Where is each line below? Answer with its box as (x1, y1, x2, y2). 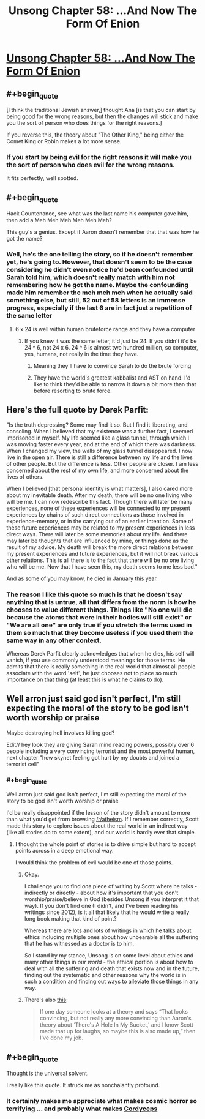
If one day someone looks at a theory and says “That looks (39, 1008, 188, 1016)
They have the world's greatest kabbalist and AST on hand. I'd (33, 374, 191, 381)
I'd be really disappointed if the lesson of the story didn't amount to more (6, 809, 191, 817)
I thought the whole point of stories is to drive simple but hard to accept (15, 840, 196, 848)
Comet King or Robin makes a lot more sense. (6, 138, 122, 145)
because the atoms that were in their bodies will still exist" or (6, 613, 192, 621)
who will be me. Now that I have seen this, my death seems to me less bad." (6, 563, 198, 570)
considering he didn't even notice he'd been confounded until (6, 266, 194, 274)
